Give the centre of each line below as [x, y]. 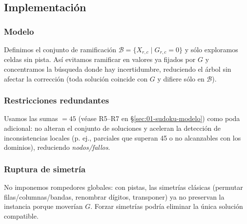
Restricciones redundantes [57, 100]
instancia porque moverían [43, 206]
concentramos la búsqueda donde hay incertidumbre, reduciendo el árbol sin [118, 69]
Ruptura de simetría [45, 169]
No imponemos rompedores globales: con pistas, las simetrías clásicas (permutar [123, 187]
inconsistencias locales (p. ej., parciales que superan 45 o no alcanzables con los [123, 137]
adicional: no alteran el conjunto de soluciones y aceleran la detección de [112, 128]
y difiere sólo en [181, 78]
